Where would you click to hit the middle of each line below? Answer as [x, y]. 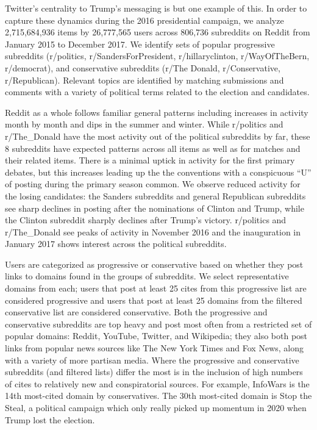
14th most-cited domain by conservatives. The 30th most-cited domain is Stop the [158, 396]
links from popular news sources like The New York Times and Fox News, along [154, 348]
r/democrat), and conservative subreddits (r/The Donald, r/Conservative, [143, 67]
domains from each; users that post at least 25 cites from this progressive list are [156, 288]
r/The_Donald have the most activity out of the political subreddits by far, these [158, 136]
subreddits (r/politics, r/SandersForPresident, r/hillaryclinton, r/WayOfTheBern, [157, 56]
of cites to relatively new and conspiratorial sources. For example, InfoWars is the [157, 383]
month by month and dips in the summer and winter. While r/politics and [144, 124]
